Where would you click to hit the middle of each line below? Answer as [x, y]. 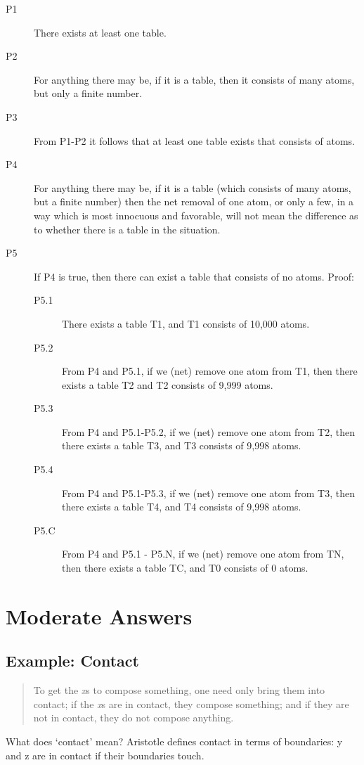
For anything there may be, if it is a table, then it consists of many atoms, [194, 79]
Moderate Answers [99, 616]
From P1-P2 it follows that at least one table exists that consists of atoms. [194, 140]
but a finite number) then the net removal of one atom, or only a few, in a [194, 201]
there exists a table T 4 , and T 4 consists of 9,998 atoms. [182, 507]
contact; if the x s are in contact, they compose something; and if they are [191, 703]
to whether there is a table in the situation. [127, 229]
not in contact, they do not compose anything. [134, 718]
